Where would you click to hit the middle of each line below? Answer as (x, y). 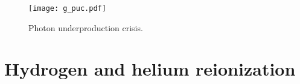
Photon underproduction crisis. (86, 27)
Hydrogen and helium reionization (150, 69)
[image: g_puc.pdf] (67, 8)
